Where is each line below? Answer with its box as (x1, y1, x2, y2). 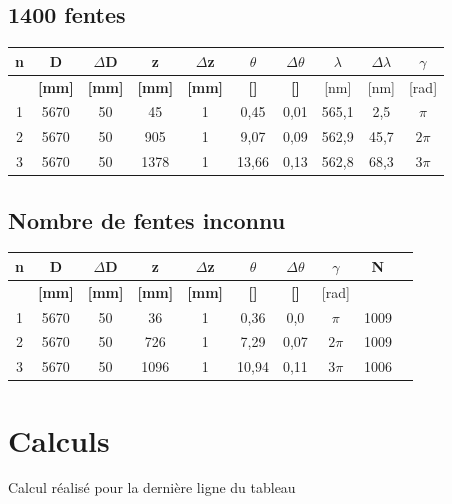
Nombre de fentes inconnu (8, 204, 286, 235)
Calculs (8, 419, 110, 460)
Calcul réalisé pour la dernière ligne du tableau (8, 477, 296, 498)
